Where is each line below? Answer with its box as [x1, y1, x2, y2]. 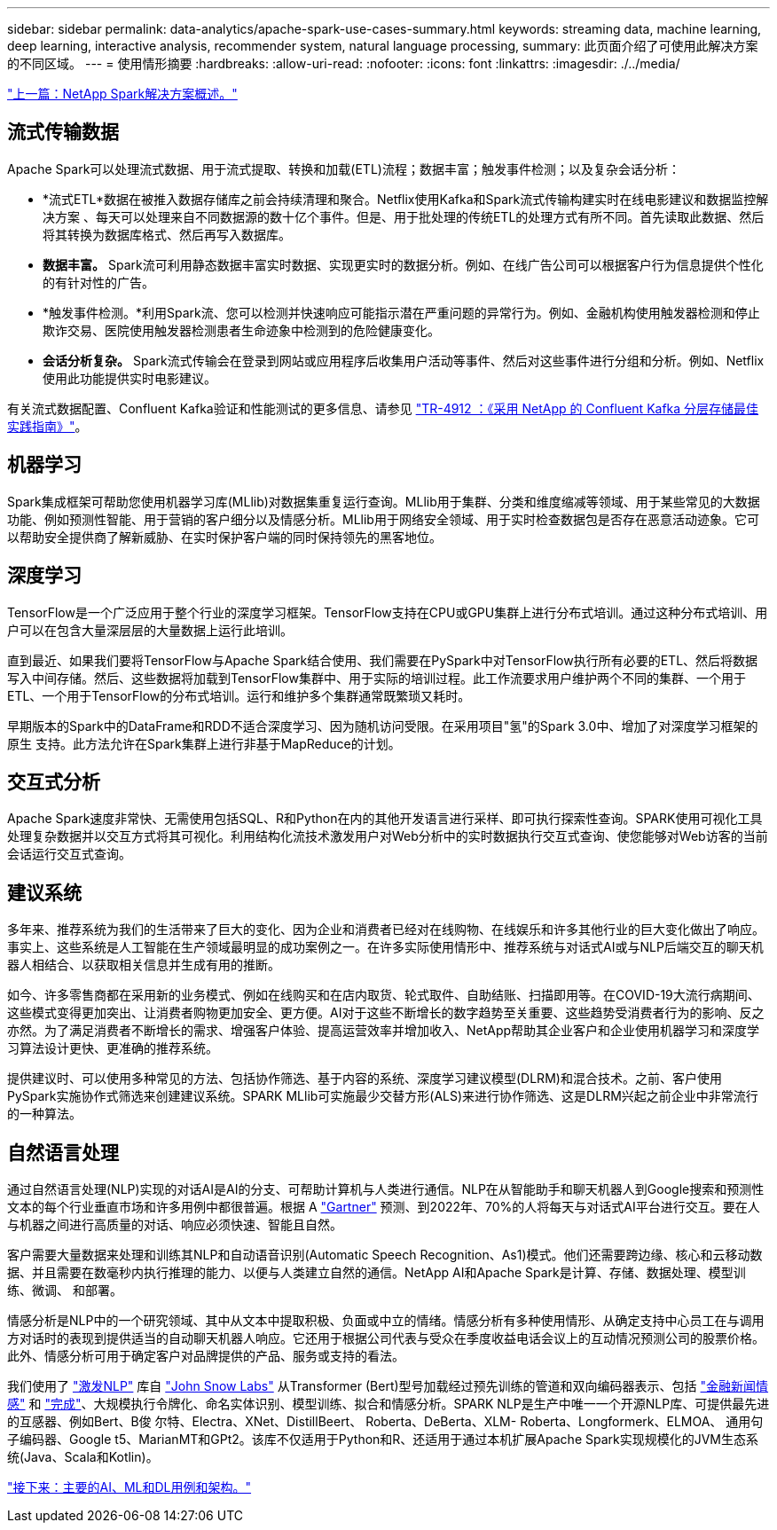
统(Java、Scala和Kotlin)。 [7, 1449, 159, 1465]
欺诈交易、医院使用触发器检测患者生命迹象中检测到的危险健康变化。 [43, 322, 440, 338]
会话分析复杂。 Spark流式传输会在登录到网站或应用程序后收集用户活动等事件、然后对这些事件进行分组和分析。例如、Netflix [43, 352, 765, 368]
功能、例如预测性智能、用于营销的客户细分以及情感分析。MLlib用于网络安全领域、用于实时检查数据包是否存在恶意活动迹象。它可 [7, 511, 759, 527]
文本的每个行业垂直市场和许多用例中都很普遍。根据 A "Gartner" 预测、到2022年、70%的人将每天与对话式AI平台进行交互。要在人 [7, 1199, 760, 1215]
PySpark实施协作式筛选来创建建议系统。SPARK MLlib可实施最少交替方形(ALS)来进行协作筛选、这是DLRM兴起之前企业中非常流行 [7, 1088, 758, 1104]
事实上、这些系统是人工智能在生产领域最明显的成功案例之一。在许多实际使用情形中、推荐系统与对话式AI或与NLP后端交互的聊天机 [7, 939, 764, 955]
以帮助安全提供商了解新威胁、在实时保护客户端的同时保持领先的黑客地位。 [7, 529, 442, 545]
